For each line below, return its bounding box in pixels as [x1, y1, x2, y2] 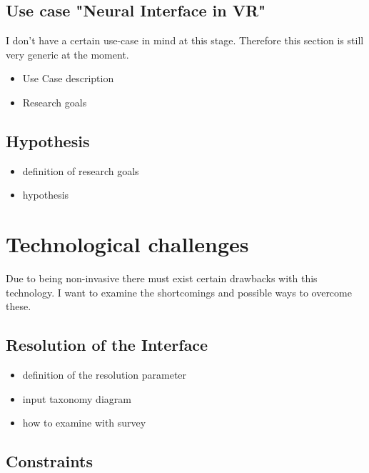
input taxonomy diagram [22, 391, 131, 406]
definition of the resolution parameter [22, 367, 187, 382]
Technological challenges [6, 229, 249, 259]
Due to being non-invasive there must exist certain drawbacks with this [6, 271, 318, 286]
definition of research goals [22, 163, 139, 178]
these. [6, 299, 31, 314]
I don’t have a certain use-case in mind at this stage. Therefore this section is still [6, 33, 364, 48]
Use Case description [22, 71, 114, 86]
